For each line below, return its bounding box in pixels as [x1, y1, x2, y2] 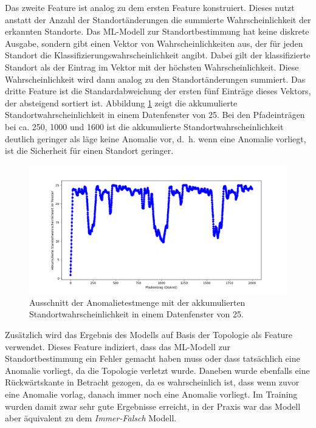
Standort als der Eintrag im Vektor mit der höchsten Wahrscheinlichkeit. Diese [5, 60, 299, 73]
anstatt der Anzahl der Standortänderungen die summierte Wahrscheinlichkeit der [5, 13, 311, 26]
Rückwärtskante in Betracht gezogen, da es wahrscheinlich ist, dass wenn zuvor [5, 376, 300, 388]
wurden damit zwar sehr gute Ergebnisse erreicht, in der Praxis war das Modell [5, 399, 301, 412]
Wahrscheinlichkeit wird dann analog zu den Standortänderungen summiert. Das [5, 72, 306, 85]
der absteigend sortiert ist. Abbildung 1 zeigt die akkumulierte [5, 96, 238, 109]
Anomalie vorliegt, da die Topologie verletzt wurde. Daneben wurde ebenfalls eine [5, 364, 310, 376]
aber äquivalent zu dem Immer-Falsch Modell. [5, 412, 177, 424]
